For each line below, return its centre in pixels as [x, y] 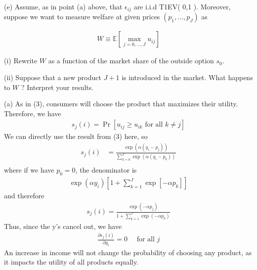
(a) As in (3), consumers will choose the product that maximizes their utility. [121, 104]
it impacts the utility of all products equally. [71, 262]
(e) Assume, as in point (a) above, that [63, 6]
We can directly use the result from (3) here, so [76, 136]
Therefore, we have [33, 113]
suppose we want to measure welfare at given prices [82, 17]
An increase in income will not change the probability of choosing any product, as [128, 252]
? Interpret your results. [57, 87]
